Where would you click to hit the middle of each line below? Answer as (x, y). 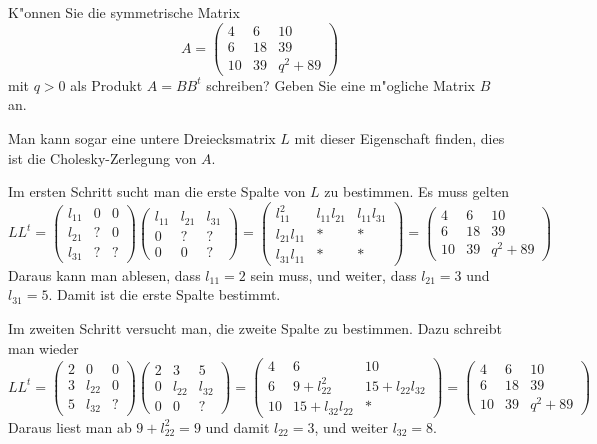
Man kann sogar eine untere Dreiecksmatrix (142, 138)
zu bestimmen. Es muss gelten (417, 191)
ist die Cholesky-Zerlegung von (102, 157)
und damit (237, 426)
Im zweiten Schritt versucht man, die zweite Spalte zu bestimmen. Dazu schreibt (255, 328)
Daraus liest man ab (70, 426)
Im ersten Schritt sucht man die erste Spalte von (157, 191)
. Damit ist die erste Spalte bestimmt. (164, 294)
